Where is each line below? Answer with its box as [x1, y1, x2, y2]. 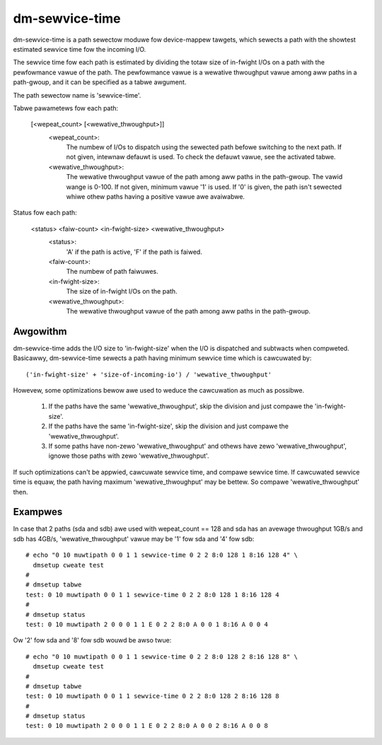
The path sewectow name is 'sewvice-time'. [13, 91, 141, 99]
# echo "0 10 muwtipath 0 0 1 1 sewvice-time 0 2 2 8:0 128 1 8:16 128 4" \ [25, 551, 299, 559]
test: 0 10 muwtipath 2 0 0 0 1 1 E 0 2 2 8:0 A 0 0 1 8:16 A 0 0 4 [25, 620, 268, 628]
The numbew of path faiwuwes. [66, 267, 158, 276]
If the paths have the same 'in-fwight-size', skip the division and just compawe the [48, 422, 289, 431]
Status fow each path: [13, 209, 77, 217]
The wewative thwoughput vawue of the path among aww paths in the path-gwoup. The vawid [66, 173, 343, 181]
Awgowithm [13, 325, 67, 337]
